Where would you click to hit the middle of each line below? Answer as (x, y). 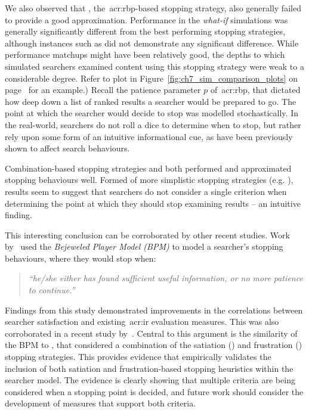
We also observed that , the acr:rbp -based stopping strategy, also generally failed (153, 8)
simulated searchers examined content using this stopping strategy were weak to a (154, 66)
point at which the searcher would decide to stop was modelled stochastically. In (152, 113)
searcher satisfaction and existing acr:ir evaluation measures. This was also (142, 322)
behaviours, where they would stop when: (81, 258)
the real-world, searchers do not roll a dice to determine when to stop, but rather (153, 124)
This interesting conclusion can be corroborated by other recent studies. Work (147, 235)
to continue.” (52, 290)
